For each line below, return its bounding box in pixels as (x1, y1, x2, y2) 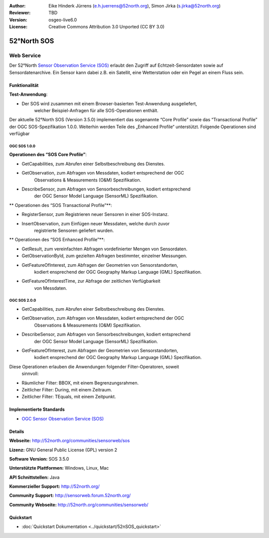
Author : (9, 3, 26, 8)
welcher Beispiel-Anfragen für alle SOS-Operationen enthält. (34, 107, 159, 113)
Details (9, 428, 24, 434)
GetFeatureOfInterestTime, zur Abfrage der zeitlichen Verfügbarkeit (21, 278, 160, 284)
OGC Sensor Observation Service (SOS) (21, 415, 104, 421)
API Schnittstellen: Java (9, 474, 60, 480)
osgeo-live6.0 (48, 16, 77, 22)
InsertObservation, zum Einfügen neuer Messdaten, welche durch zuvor (21, 220, 170, 226)
